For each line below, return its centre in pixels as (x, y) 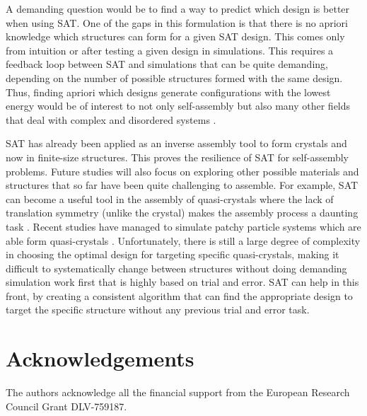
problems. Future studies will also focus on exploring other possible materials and (182, 171)
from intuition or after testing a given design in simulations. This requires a (170, 50)
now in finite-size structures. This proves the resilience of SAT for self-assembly (177, 157)
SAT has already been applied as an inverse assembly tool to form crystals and (176, 143)
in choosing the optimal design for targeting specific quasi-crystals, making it (173, 254)
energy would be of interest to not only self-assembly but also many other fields (178, 106)
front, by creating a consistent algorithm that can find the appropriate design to (179, 295)
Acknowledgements (100, 358)
